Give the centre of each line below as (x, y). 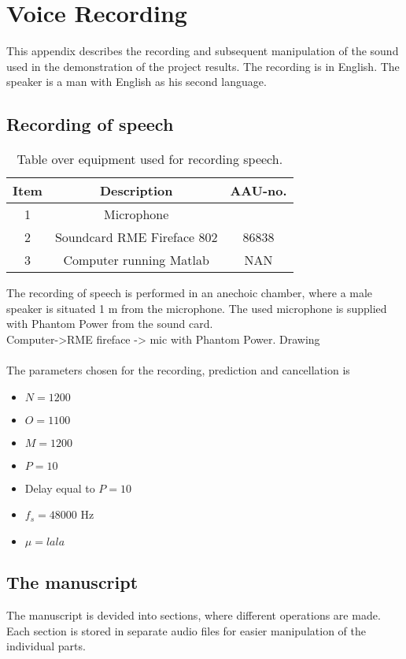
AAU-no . (258, 191)
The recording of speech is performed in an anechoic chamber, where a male (190, 293)
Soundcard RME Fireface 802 (136, 237)
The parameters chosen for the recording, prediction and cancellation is (178, 370)
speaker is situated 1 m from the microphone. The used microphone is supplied (197, 308)
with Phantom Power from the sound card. (110, 324)
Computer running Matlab (136, 260)
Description (136, 191)
